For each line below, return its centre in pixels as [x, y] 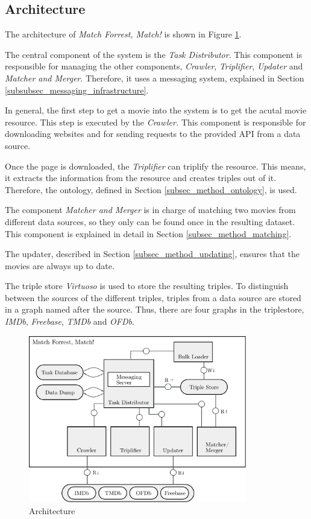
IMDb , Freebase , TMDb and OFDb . [70, 321]
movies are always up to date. [60, 265]
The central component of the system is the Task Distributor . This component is [154, 54]
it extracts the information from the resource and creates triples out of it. [141, 178]
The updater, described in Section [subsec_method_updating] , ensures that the [152, 254]
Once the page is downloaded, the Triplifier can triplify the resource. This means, [155, 166]
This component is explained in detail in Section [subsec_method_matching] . [148, 233]
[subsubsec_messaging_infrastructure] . [77, 90]
